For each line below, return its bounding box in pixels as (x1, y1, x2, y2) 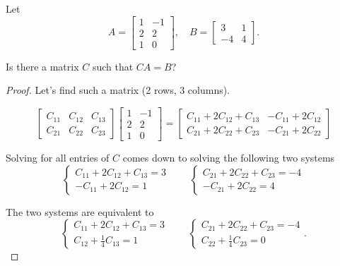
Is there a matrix (6, 59, 79, 73)
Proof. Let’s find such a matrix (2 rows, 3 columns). (6, 83, 230, 97)
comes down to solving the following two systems (122, 150, 335, 164)
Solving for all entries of (6, 150, 110, 164)
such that (92, 59, 134, 73)
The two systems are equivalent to (6, 204, 154, 219)
